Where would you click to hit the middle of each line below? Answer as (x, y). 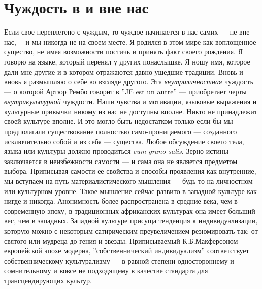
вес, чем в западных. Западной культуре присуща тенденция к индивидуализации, (131, 221)
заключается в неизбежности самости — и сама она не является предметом (121, 161)
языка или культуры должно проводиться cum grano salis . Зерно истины (116, 151)
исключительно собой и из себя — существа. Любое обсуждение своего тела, (124, 141)
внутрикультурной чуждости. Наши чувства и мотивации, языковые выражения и (130, 101)
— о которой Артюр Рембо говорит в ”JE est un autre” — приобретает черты (125, 91)
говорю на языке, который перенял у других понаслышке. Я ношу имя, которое (127, 61)
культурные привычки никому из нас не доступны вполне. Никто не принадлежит (131, 111)
